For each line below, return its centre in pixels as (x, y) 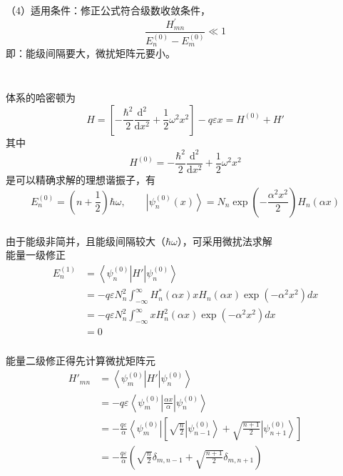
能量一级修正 (36, 255)
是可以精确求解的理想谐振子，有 (81, 180)
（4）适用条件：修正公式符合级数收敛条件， (108, 10)
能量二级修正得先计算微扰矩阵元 (81, 360)
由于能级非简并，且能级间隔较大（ (86, 241)
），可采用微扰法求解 (225, 241)
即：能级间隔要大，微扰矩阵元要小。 (91, 53)
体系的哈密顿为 (41, 98)
